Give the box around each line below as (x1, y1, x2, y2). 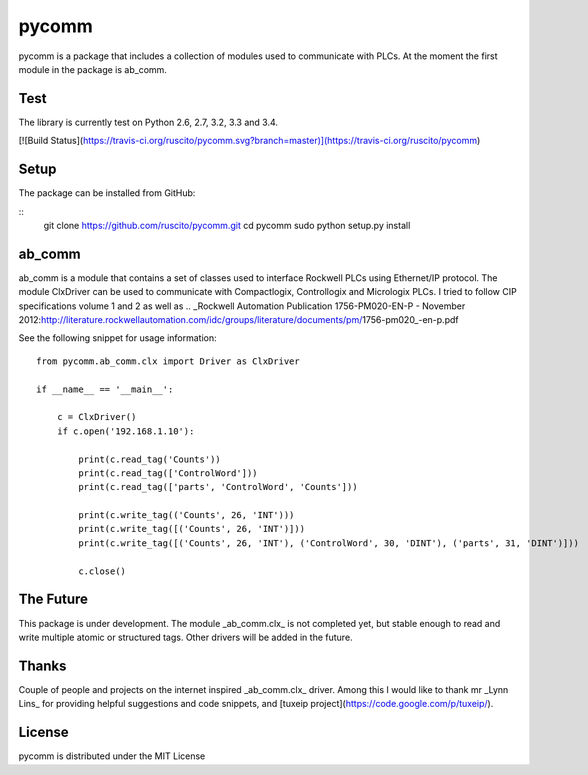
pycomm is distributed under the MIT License (18, 750, 206, 762)
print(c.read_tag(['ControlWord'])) (78, 467, 259, 479)
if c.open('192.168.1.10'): (56, 425, 195, 437)
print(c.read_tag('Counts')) (78, 453, 222, 465)
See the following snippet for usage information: (18, 332, 217, 344)
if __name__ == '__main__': (36, 383, 174, 395)
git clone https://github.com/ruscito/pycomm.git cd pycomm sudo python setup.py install (43, 219, 411, 231)
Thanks (18, 657, 67, 674)
